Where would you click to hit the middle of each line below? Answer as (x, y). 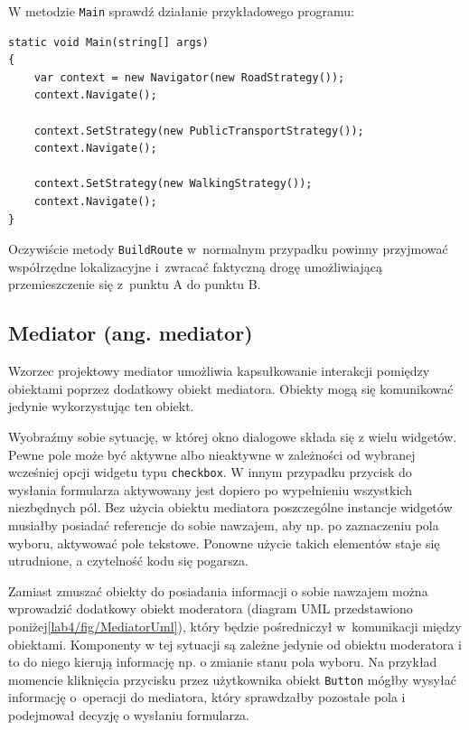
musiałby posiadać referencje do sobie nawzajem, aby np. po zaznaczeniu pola (224, 525)
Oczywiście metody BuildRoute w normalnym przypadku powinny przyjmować (228, 249)
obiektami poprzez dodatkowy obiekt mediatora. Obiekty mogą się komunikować (231, 388)
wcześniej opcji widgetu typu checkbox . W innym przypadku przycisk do (210, 472)
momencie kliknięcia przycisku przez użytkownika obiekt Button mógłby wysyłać (232, 679)
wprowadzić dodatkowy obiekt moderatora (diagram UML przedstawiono (211, 608)
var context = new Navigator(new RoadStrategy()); (189, 77)
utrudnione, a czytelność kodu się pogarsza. (128, 561)
